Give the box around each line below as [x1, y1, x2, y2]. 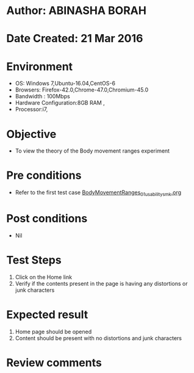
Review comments [6, 355, 102, 369]
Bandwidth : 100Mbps [15, 93, 70, 100]
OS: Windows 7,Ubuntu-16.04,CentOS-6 [15, 80, 116, 87]
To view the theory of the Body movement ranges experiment [15, 147, 170, 154]
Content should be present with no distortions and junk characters [15, 334, 182, 342]
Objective [6, 127, 57, 141]
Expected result [6, 308, 88, 322]
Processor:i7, [15, 106, 48, 113]
